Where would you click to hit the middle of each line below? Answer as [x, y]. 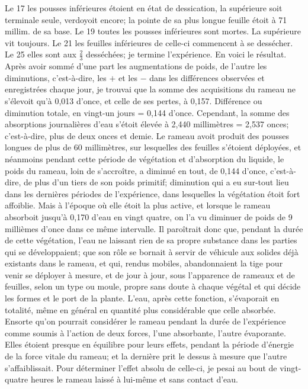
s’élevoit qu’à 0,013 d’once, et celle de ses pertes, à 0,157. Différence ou [134, 100]
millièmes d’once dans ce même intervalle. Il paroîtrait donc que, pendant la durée [154, 228]
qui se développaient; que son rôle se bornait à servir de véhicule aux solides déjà [152, 251]
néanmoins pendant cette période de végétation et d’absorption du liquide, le [145, 158]
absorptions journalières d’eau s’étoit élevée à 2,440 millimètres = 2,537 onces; [147, 124]
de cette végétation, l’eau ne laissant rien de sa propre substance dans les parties [151, 240]
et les [128, 77]
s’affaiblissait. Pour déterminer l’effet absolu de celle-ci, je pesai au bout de [141, 367]
